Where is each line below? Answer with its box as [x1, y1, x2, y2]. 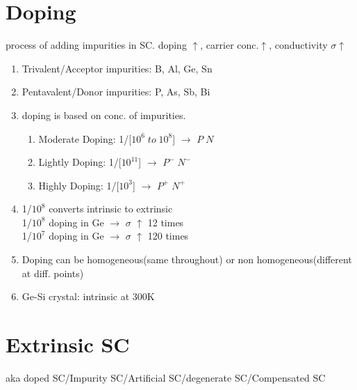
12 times [147, 214, 184, 229]
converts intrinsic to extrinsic [49, 201, 173, 216]
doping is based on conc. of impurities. [22, 107, 186, 122]
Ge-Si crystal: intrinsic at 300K [22, 289, 155, 304]
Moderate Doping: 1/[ [38, 131, 132, 146]
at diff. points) [22, 265, 84, 280]
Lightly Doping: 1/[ [38, 155, 122, 169]
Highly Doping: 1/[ [38, 178, 119, 192]
